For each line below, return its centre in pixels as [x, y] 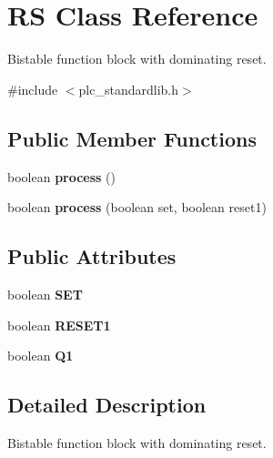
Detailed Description [107, 405]
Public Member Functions [132, 138]
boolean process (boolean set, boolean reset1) [137, 207]
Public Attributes [92, 256]
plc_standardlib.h [129, 89]
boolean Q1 [40, 356]
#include [33, 89]
